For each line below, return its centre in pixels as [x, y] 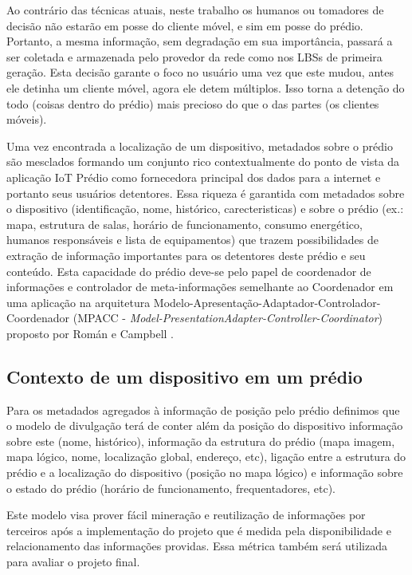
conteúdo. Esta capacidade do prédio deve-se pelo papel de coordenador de [189, 271]
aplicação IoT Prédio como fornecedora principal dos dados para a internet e [194, 177]
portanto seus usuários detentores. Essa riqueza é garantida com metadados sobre [206, 193]
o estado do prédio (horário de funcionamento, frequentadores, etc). [171, 488]
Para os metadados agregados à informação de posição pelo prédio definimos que [203, 410]
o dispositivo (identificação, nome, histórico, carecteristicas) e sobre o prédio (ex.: [205, 209]
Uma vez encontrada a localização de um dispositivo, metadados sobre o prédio [200, 146]
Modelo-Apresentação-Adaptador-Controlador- [267, 302]
